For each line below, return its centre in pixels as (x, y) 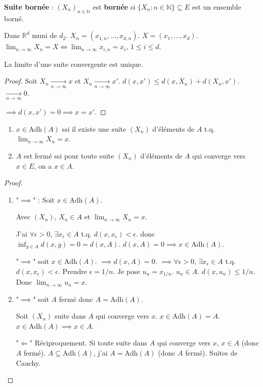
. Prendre (72, 271)
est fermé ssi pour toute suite (69, 156)
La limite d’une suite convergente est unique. (74, 64)
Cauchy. (28, 362)
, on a (43, 165)
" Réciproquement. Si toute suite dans (89, 343)
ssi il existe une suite (94, 128)
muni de (45, 35)
